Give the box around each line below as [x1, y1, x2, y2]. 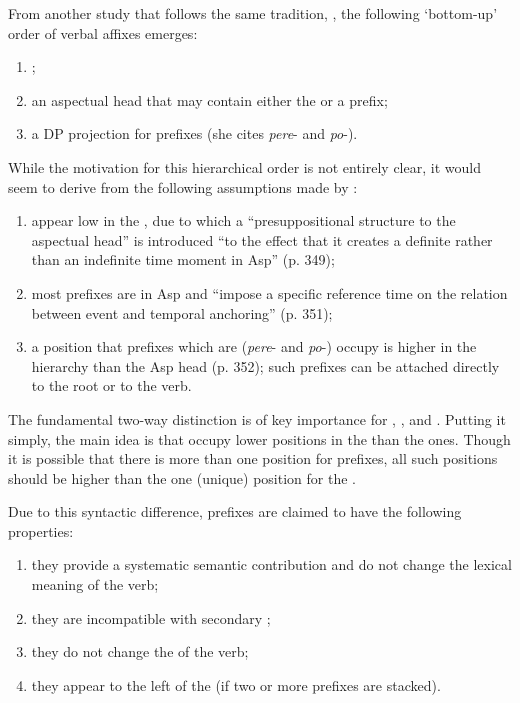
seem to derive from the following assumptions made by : [8, 176, 358, 197]
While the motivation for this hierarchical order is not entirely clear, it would [8, 156, 481, 177]
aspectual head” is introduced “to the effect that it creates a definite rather [31, 229, 493, 250]
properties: [8, 520, 74, 541]
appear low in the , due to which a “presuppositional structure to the [31, 210, 456, 231]
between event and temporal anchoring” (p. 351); [31, 302, 333, 323]
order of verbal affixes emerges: [8, 22, 198, 43]
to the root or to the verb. [31, 375, 192, 396]
